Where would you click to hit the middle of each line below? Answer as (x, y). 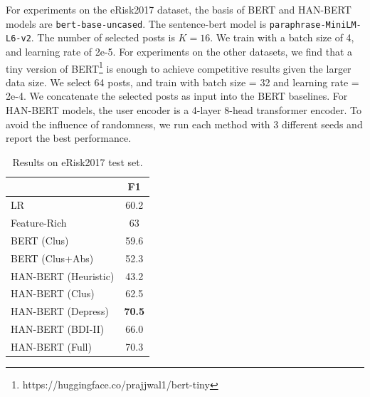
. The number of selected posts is (103, 37)
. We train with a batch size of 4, (282, 37)
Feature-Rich (39, 222)
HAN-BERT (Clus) (53, 293)
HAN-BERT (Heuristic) (63, 275)
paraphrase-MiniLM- (315, 25)
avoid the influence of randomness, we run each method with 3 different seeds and (184, 124)
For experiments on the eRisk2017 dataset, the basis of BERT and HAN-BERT (179, 9)
